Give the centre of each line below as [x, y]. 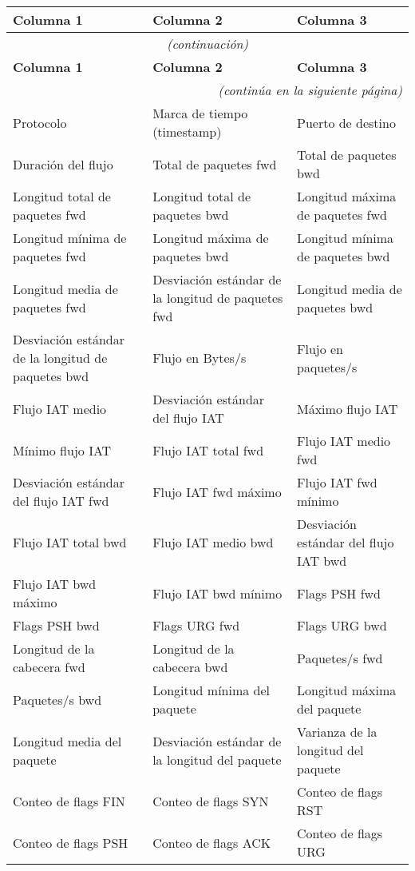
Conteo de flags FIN [69, 801]
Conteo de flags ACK [212, 842]
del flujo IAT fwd [61, 501]
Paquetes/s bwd [57, 699]
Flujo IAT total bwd [70, 542]
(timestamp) [187, 131]
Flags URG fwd [196, 625]
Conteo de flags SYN [211, 801]
